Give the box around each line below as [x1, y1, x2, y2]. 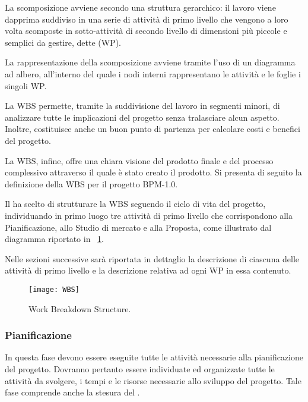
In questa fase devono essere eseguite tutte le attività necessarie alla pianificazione [5, 351, 303, 363]
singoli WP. [5, 79, 47, 92]
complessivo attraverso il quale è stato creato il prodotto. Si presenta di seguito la [5, 166, 302, 178]
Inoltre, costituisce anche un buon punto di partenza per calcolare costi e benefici [5, 123, 300, 135]
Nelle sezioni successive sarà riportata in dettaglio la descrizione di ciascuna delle [5, 252, 300, 265]
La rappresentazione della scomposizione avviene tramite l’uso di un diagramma [5, 56, 296, 68]
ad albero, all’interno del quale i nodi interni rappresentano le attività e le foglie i [5, 67, 301, 80]
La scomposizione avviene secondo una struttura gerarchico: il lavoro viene [5, 1, 276, 13]
